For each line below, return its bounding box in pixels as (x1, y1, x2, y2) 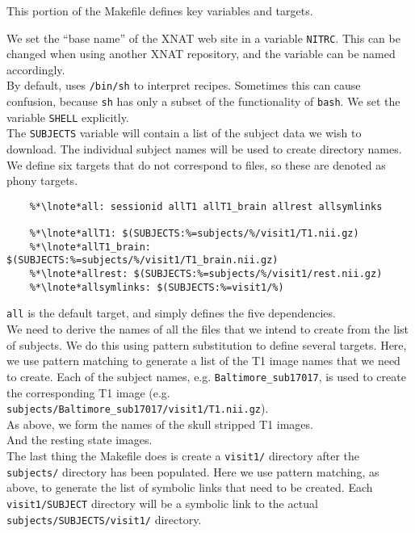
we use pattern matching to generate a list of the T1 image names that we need (6, 352, 400, 369)
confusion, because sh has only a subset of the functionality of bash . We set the (6, 93, 400, 110)
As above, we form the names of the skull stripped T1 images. (6, 415, 313, 432)
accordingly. (6, 61, 65, 78)
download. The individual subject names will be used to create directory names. (6, 141, 402, 157)
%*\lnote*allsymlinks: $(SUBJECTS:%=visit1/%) (29, 281, 284, 293)
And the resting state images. (6, 431, 153, 448)
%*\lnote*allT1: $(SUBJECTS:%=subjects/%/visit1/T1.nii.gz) (29, 228, 359, 240)
